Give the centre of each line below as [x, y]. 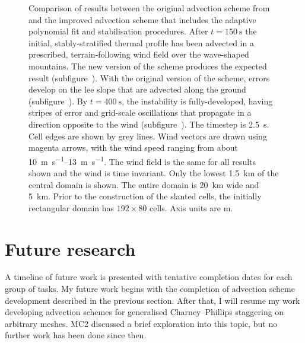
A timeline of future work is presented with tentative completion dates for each [149, 277]
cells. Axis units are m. [191, 207]
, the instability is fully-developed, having [197, 101]
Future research [70, 248]
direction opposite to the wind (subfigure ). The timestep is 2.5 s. [149, 124]
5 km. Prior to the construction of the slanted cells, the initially [145, 196]
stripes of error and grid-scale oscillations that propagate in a [140, 112]
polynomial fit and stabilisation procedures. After [118, 31]
